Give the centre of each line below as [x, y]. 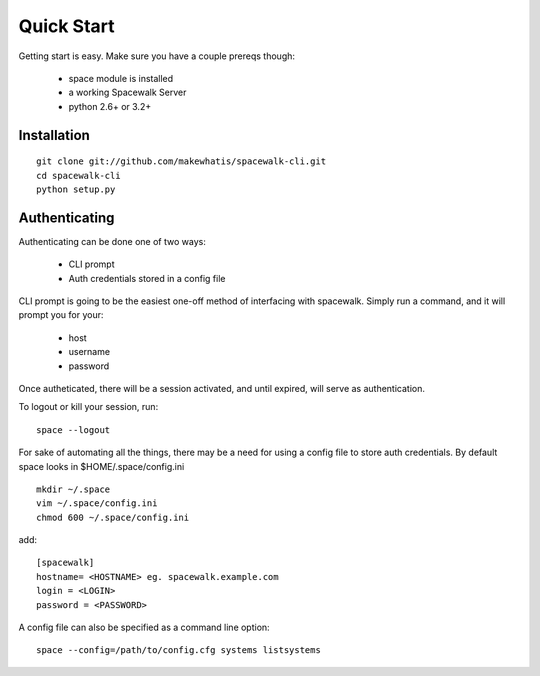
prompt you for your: [61, 315]
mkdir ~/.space [73, 489]
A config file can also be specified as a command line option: [144, 627]
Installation [54, 135]
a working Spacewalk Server [127, 92]
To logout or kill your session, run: [88, 407]
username [89, 352]
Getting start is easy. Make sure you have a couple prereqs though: [156, 56]
